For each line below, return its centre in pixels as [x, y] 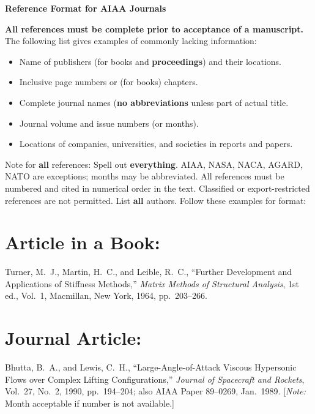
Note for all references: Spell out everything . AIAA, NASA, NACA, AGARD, [154, 164]
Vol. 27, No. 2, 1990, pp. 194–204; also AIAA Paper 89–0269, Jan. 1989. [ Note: [155, 391]
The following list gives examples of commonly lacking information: [131, 41]
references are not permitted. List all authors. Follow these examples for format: [156, 200]
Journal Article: [73, 338]
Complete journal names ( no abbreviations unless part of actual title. [154, 102]
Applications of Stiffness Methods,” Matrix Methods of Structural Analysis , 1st [152, 283]
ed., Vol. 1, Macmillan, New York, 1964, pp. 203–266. [106, 295]
